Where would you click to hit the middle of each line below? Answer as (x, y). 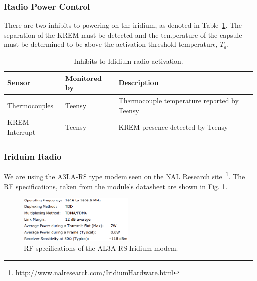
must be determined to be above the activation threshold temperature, (111, 44)
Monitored (83, 78)
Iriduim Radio (33, 156)
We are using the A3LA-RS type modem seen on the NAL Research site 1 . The (125, 176)
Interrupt (21, 132)
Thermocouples (31, 105)
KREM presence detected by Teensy (173, 127)
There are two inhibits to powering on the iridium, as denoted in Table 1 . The (123, 25)
